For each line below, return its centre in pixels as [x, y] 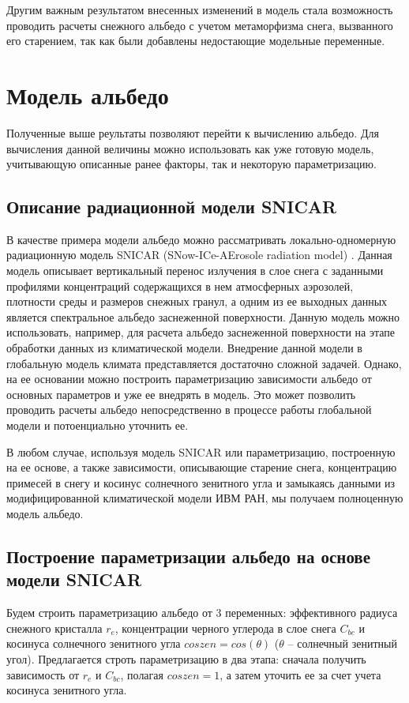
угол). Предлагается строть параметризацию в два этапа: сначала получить [186, 658]
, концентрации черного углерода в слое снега [225, 628]
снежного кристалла [54, 628]
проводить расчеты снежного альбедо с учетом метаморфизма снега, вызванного [200, 25]
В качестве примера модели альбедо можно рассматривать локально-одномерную [201, 239]
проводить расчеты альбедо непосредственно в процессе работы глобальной [189, 410]
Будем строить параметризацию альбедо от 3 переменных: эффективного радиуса [202, 613]
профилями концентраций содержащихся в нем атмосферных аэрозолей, [180, 286]
